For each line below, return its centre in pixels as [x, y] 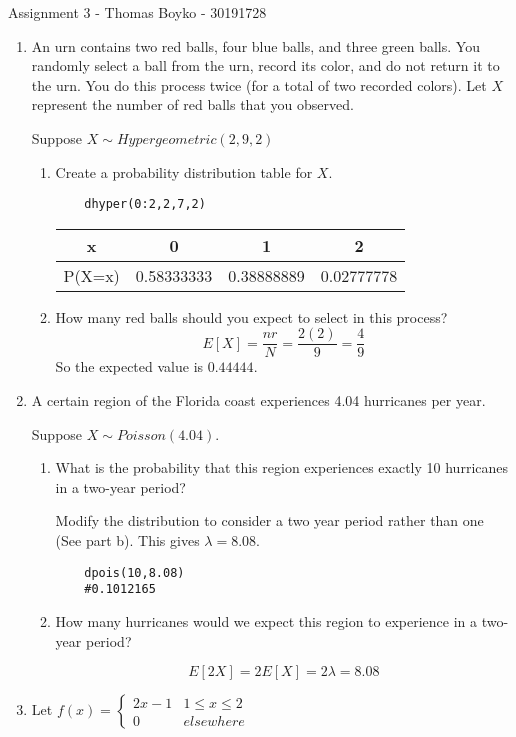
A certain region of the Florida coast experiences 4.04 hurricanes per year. [258, 400]
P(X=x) [91, 275]
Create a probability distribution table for [184, 171]
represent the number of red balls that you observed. [192, 104]
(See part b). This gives [127, 540]
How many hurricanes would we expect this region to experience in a [266, 620]
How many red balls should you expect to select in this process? [251, 316]
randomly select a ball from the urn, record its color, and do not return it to [265, 65]
